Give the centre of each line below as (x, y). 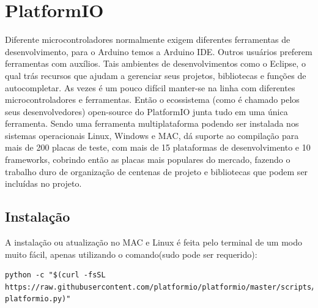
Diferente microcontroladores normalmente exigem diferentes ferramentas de (148, 39)
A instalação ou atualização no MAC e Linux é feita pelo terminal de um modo (154, 242)
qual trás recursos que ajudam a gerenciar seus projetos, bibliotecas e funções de (156, 75)
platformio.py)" (38, 299)
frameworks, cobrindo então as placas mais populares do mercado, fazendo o (148, 160)
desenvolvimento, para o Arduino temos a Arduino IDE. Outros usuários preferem (159, 51)
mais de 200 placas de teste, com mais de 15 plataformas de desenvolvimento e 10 (158, 147)
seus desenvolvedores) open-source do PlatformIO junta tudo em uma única (146, 111)
